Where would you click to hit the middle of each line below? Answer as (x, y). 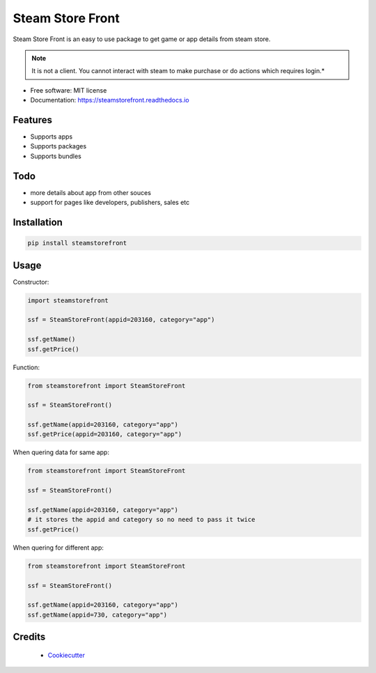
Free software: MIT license (69, 90)
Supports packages (58, 146)
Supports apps (52, 137)
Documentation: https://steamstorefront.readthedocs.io (110, 100)
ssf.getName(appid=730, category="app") (97, 614)
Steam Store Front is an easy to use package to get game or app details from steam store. (142, 39)
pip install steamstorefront (77, 243)
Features (32, 119)
